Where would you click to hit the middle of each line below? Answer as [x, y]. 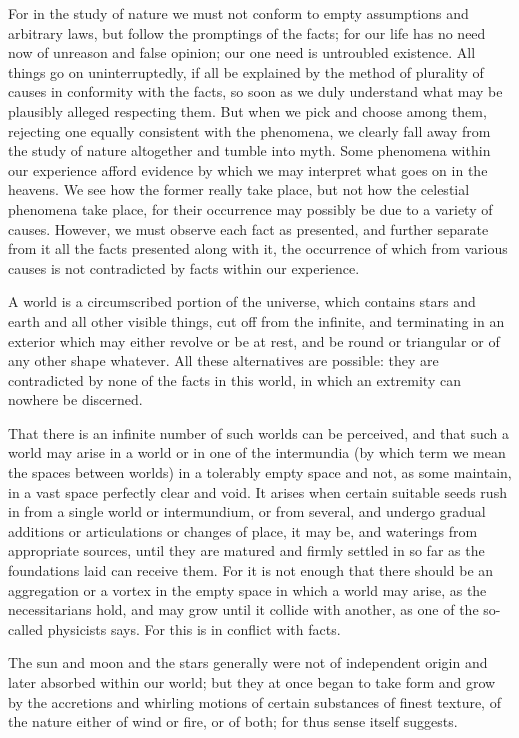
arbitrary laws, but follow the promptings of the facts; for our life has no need [247, 32]
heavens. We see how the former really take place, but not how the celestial [239, 189]
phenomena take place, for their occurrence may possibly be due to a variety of [250, 208]
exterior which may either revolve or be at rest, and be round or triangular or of [254, 340]
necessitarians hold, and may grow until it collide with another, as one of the [243, 609]
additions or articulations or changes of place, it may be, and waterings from [243, 530]
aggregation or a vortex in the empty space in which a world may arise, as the [247, 589]
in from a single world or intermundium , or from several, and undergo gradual [247, 511]
